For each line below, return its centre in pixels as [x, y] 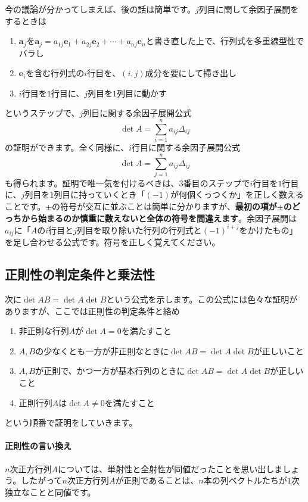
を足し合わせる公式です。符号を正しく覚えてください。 [113, 242]
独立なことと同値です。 [50, 492]
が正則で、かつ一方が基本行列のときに [110, 371]
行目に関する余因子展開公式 [186, 147]
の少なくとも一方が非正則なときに [102, 350]
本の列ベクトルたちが [245, 480]
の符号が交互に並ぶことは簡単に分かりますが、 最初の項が [164, 206]
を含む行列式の [55, 73]
